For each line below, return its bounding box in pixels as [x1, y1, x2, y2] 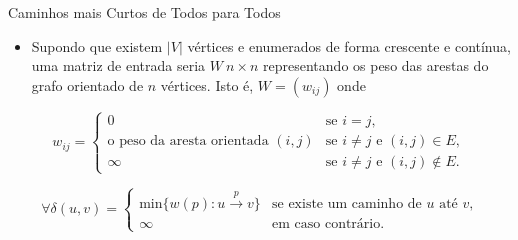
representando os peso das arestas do [263, 55, 489, 76]
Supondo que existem [31, 35, 163, 56]
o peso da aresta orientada [107, 134, 269, 149]
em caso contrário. [272, 217, 385, 232]
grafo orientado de [31, 74, 144, 95]
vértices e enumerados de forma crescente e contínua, [187, 35, 511, 56]
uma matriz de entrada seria [31, 55, 206, 76]
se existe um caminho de [272, 197, 422, 212]
